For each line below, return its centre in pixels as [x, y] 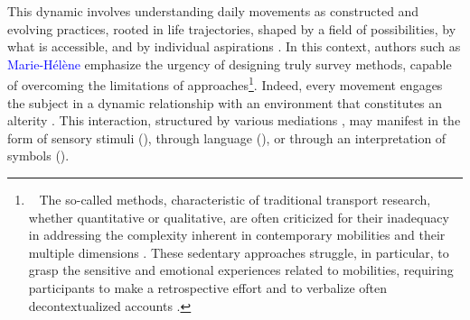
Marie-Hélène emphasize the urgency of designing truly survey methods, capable [230, 64]
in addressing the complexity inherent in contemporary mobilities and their [237, 235]
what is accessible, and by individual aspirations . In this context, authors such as [234, 46]
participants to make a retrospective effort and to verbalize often [208, 287]
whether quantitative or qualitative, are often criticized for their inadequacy [239, 217]
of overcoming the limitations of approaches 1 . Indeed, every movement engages [225, 84]
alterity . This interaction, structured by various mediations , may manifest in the [234, 120]
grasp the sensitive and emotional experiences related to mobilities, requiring [241, 270]
